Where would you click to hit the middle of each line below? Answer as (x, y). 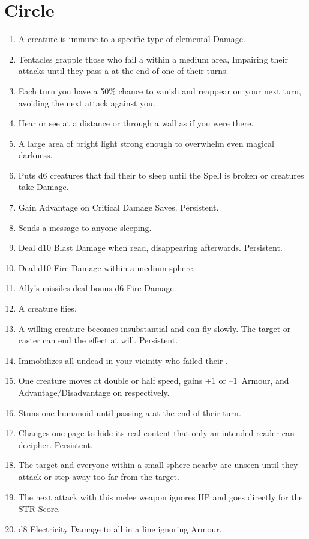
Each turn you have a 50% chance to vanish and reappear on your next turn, (160, 91)
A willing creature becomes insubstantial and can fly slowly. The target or (154, 328)
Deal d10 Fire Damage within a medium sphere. (107, 267)
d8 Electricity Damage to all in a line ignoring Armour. (120, 528)
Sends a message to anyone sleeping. (85, 227)
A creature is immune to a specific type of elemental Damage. (132, 39)
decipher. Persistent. (55, 444)
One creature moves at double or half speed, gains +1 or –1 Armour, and (154, 380)
